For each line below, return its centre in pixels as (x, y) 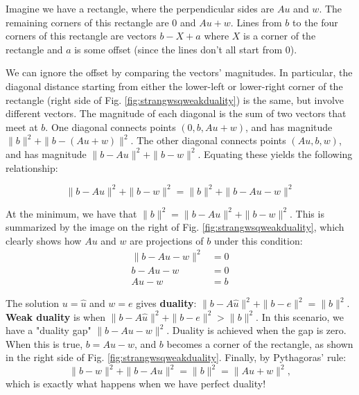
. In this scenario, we (300, 316)
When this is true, (44, 343)
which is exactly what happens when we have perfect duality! (136, 384)
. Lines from (256, 22)
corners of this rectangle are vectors (81, 36)
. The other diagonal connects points (208, 140)
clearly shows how (44, 240)
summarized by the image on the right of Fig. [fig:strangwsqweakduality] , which (175, 227)
